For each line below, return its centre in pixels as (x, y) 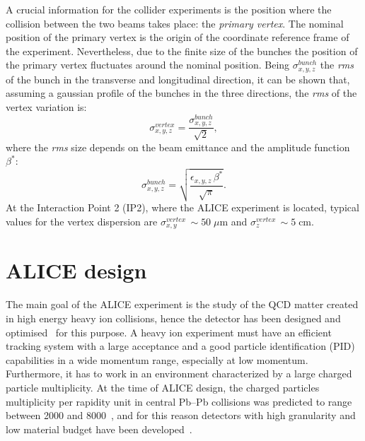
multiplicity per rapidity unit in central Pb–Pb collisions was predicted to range (179, 401)
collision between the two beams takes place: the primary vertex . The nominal (175, 23)
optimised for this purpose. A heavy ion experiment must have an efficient (169, 332)
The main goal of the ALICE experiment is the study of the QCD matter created (182, 304)
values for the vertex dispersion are (82, 221)
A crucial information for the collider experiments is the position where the (169, 9)
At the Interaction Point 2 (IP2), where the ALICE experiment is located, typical (182, 207)
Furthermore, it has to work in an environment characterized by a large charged (179, 374)
